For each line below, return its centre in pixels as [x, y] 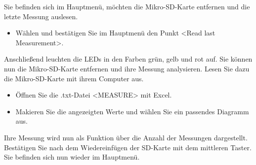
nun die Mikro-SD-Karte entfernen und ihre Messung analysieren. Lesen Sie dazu [127, 68]
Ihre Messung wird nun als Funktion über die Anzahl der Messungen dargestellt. [126, 137]
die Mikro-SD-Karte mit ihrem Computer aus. [74, 78]
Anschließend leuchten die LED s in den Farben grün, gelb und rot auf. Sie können [128, 59]
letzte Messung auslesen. [41, 16]
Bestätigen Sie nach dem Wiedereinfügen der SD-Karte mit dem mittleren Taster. [128, 147]
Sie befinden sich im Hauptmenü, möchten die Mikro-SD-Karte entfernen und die [127, 6]
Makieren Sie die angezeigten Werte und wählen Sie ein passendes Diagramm [132, 111]
